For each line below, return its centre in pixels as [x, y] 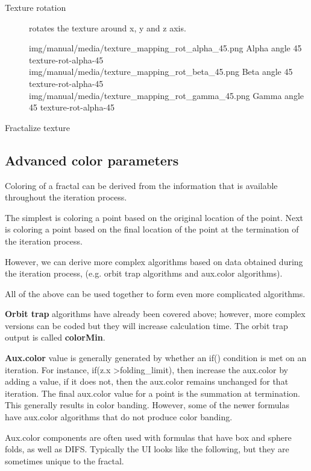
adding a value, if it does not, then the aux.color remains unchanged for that [147, 381]
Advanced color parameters [92, 160]
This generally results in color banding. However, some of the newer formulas [147, 405]
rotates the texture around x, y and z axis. [108, 27]
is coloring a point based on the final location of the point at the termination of [152, 229]
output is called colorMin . [55, 337]
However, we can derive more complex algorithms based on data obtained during [154, 261]
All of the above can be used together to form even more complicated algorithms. [155, 293]
